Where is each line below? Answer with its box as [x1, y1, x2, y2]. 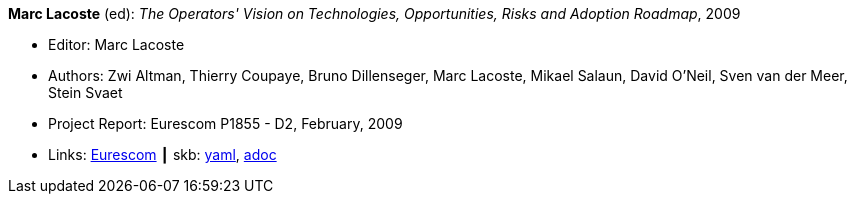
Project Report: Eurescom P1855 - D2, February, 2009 [48, 115, 403, 132]
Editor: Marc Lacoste [48, 36, 185, 53]
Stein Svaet [48, 84, 123, 101]
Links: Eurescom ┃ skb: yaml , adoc [48, 146, 277, 163]
